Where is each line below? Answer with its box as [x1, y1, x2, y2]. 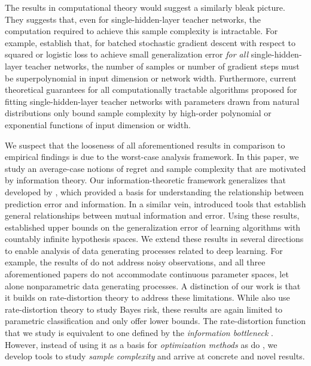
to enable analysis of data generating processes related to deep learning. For [5, 244, 283, 256]
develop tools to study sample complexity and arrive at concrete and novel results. [5, 350, 305, 362]
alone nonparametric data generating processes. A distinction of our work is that [5, 279, 301, 292]
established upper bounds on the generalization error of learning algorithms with [5, 220, 301, 233]
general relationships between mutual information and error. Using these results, [5, 209, 300, 222]
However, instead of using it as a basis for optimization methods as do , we [5, 338, 278, 350]
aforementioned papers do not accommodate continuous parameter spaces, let [5, 268, 289, 280]
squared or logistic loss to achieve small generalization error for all [5, 48, 249, 61]
